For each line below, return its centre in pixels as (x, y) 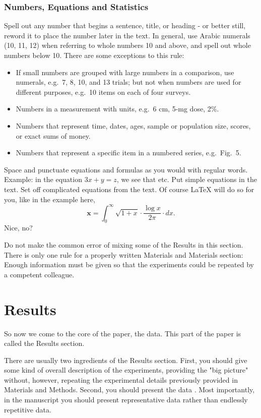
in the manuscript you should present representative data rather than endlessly (126, 400)
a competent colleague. (39, 274)
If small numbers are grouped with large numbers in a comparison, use (125, 72)
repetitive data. (28, 409)
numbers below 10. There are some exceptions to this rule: (94, 55)
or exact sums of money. (53, 135)
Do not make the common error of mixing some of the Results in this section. (124, 245)
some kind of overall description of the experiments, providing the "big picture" (126, 370)
